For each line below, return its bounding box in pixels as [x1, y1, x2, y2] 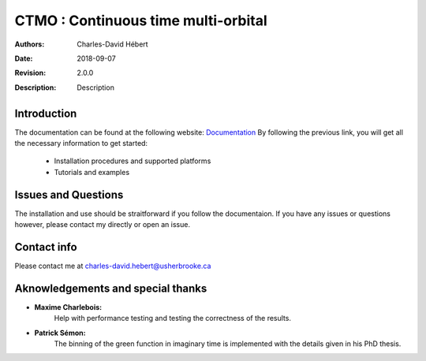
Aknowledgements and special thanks [14, 281, 207, 295]
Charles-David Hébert [77, 39, 149, 49]
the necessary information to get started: [14, 139, 148, 148]
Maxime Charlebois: [34, 302, 103, 311]
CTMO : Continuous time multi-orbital [14, 12, 267, 29]
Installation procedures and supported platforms [54, 156, 211, 166]
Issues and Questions [14, 188, 124, 201]
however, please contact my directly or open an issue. [14, 220, 191, 229]
